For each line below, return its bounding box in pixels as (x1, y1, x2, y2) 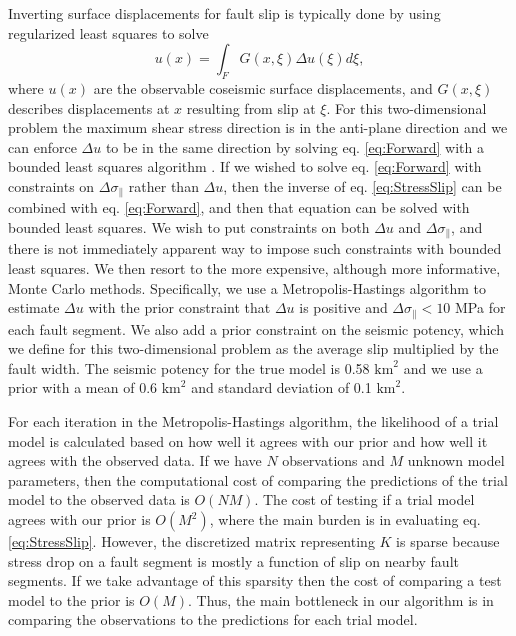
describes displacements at (8, 97, 170, 118)
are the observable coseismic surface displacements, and (93, 77, 433, 98)
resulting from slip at (186, 97, 316, 118)
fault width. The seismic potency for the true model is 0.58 (8, 357, 370, 378)
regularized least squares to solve (8, 22, 209, 43)
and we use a (403, 357, 483, 378)
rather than (128, 175, 199, 196)
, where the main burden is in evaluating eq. (209, 509, 481, 530)
